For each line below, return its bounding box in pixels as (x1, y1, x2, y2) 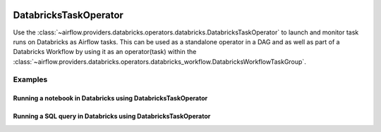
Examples (13, 74, 48, 84)
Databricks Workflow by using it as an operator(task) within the (13, 48, 197, 56)
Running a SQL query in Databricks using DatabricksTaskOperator (13, 112, 211, 121)
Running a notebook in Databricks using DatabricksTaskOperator (13, 94, 208, 103)
